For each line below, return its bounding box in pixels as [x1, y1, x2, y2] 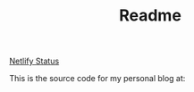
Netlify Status [9, 55, 60, 67]
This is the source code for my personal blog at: [9, 73, 186, 84]
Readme [119, 5, 181, 26]
